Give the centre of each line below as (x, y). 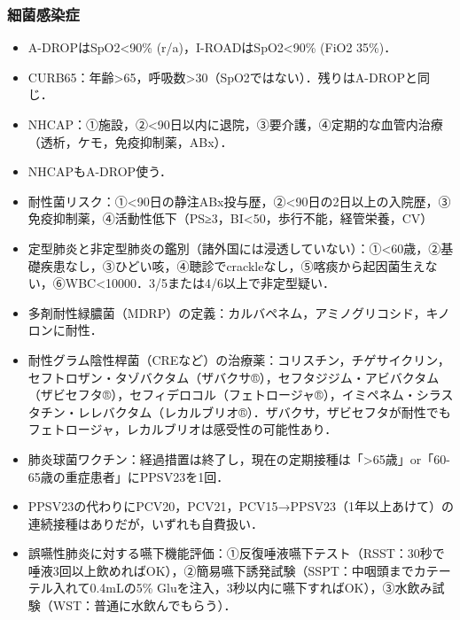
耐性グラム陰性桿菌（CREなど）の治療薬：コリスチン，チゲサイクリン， (239, 359)
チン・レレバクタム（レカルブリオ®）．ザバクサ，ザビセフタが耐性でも (246, 411)
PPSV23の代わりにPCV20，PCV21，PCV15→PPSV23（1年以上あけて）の (241, 506)
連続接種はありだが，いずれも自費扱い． (145, 523)
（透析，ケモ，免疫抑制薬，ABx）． (130, 141)
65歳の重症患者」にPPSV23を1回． (129, 476)
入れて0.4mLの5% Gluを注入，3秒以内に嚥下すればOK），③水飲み (242, 588)
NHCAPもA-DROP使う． (100, 171)
